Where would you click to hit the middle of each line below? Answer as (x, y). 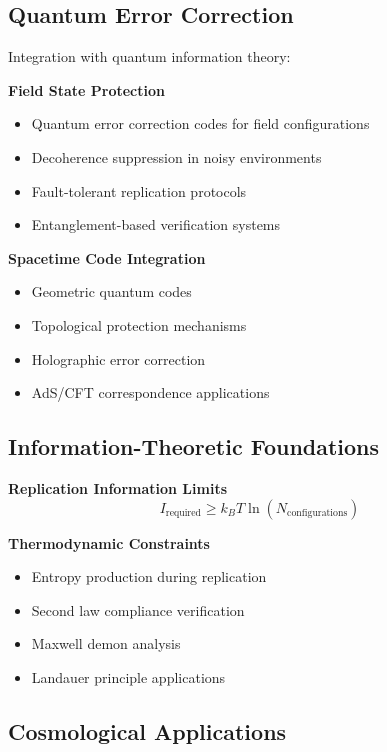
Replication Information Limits (118, 487)
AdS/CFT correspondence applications (150, 392)
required (183, 512)
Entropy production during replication (149, 576)
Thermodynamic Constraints (109, 542)
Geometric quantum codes (111, 291)
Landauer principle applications (128, 676)
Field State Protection (86, 89)
